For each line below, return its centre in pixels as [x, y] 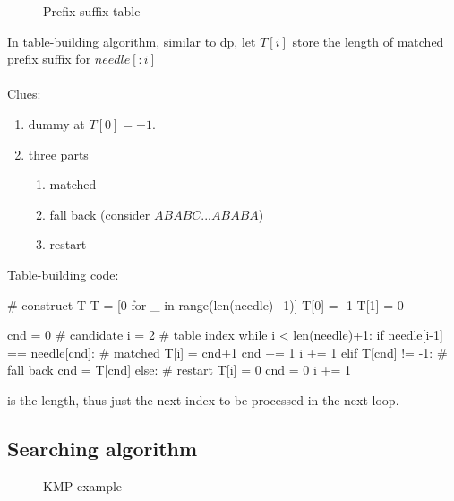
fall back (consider [100, 214]
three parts [58, 154]
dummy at [56, 123]
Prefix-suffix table [92, 11]
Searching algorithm [103, 448]
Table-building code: [63, 274]
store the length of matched [368, 41]
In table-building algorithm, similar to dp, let [132, 41]
